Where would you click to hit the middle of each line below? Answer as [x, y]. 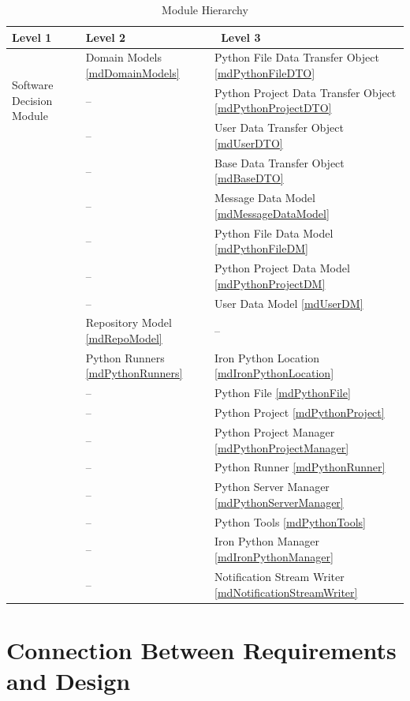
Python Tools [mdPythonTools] [290, 521]
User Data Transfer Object [279, 127]
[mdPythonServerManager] [279, 502]
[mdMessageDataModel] [272, 213]
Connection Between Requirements [201, 649]
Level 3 [241, 37]
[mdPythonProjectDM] [270, 283]
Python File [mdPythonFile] [283, 393]
